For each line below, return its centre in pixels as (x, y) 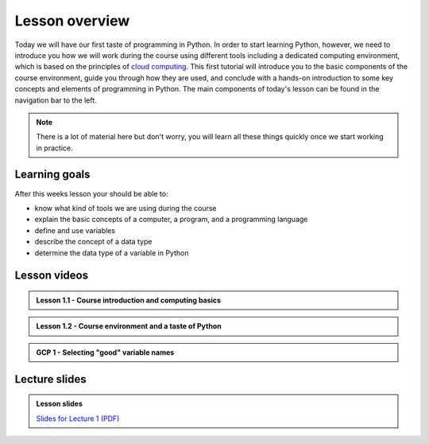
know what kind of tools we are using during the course (126, 208)
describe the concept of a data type (93, 242)
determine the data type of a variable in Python (112, 253)
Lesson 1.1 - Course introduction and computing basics (129, 300)
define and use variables (75, 230)
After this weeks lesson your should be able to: (91, 193)
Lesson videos (52, 276)
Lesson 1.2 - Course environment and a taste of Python (129, 326)
